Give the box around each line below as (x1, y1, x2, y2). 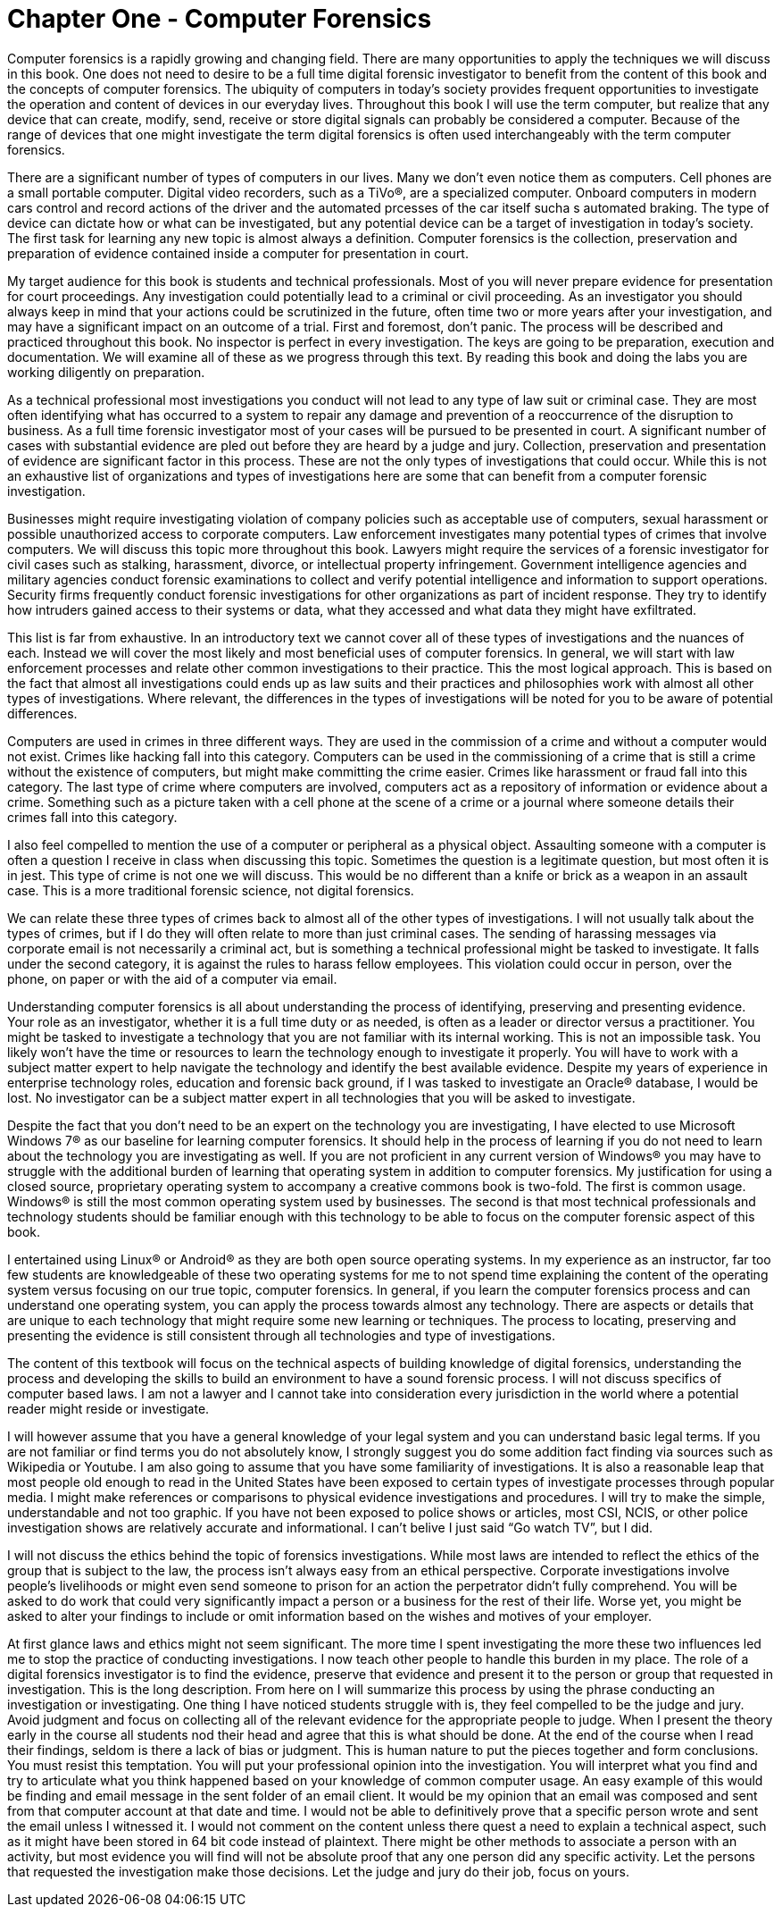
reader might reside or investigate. (7, 1400, 210, 1416)
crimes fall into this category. (7, 809, 178, 825)
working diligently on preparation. (7, 364, 205, 380)
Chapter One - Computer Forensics (7, 4, 432, 34)
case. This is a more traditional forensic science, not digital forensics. (7, 882, 414, 898)
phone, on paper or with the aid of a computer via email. (7, 970, 337, 986)
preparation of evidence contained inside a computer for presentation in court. (7, 245, 469, 261)
